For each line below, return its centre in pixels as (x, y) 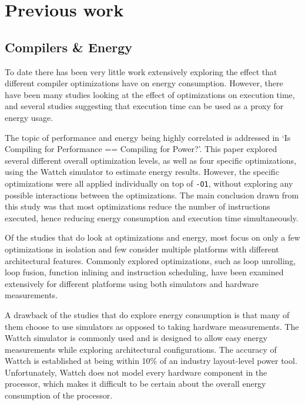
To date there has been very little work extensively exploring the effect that (141, 71)
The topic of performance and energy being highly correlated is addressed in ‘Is (148, 137)
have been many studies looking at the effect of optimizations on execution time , (150, 94)
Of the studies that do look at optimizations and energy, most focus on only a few (152, 237)
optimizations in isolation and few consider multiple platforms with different (142, 249)
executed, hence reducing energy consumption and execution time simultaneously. (152, 217)
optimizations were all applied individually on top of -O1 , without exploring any (149, 183)
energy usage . (29, 117)
